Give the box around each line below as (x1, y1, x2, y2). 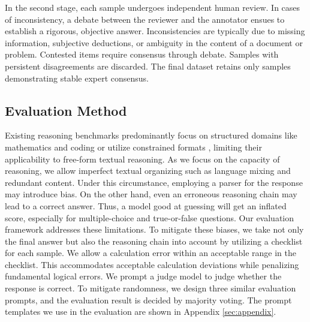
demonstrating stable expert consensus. (5, 71, 149, 84)
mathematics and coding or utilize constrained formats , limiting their (5, 140, 262, 153)
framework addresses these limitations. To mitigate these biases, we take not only (5, 223, 304, 236)
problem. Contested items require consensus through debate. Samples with (5, 48, 279, 61)
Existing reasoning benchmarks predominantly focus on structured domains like (5, 129, 297, 142)
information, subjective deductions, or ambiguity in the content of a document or (5, 36, 303, 49)
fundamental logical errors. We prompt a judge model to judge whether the (5, 270, 282, 282)
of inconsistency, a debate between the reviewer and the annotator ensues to (5, 13, 285, 25)
